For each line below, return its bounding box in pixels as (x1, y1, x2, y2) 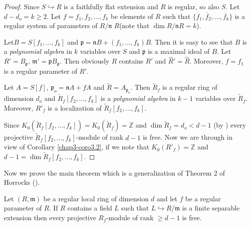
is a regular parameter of (4, 65, 77, 76)
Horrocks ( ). (4, 177, 40, 187)
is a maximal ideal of (148, 46, 210, 56)
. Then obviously (59, 56, 109, 66)
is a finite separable (182, 203, 240, 213)
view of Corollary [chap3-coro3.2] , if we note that (4, 142, 149, 152)
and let (157, 193, 177, 203)
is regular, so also (168, 1, 220, 11)
